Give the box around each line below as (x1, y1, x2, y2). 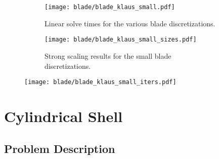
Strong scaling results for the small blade (45, 50, 171, 61)
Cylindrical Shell (4, 105, 123, 126)
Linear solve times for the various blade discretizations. (45, 18, 215, 28)
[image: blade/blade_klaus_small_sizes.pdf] (45, 36, 197, 44)
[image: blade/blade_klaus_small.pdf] (45, 4, 175, 11)
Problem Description (4, 140, 115, 156)
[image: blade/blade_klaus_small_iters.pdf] (24, 78, 177, 86)
